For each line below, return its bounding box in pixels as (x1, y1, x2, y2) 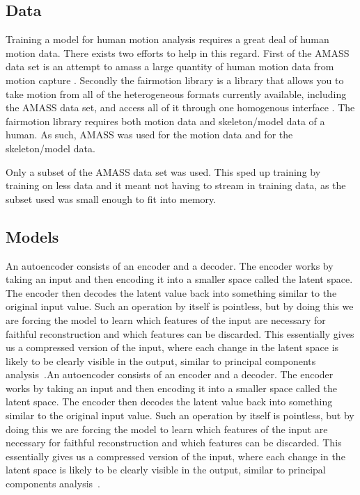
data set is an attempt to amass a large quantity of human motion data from (6, 59, 334, 74)
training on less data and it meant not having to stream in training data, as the (6, 178, 346, 193)
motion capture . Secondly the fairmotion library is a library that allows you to (6, 72, 344, 87)
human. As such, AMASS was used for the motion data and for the (6, 127, 293, 142)
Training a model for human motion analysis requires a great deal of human (6, 32, 329, 47)
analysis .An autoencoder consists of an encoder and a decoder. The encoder (6, 367, 334, 382)
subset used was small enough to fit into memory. (6, 191, 217, 206)
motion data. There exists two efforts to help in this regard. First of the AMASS (6, 45, 350, 60)
